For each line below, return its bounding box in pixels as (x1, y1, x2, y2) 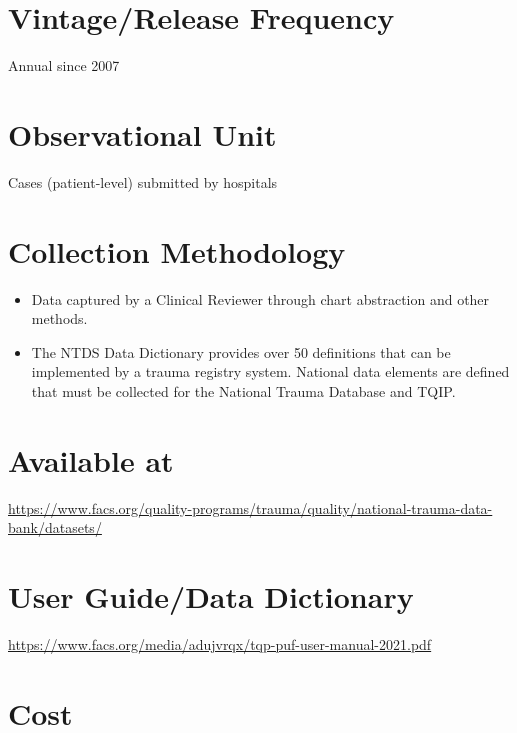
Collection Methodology (8, 230, 346, 271)
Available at (8, 439, 174, 480)
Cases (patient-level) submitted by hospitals (8, 171, 278, 192)
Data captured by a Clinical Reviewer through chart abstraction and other (31, 288, 490, 309)
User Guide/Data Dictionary (8, 576, 414, 617)
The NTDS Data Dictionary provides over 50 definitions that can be (31, 341, 451, 362)
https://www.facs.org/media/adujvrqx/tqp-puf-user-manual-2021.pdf (8, 633, 432, 654)
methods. (31, 308, 88, 329)
